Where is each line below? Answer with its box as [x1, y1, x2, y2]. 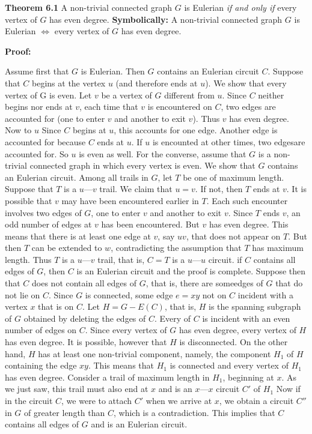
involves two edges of [5, 206, 82, 219]
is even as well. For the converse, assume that [79, 147, 246, 160]
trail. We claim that [99, 182, 173, 195]
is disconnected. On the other [179, 336, 288, 348]
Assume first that [5, 65, 69, 77]
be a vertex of [101, 88, 152, 101]
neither [258, 88, 284, 101]
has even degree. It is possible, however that [5, 336, 167, 348]
